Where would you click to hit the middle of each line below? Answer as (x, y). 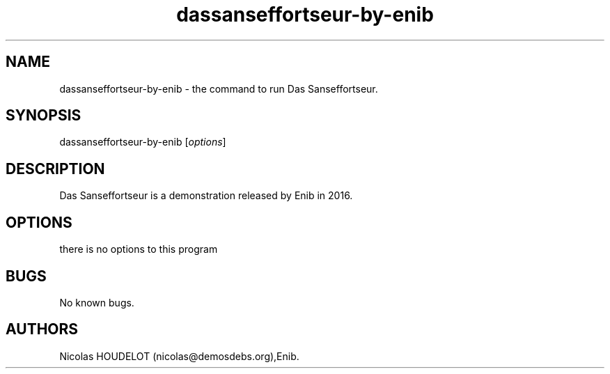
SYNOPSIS (44, 116)
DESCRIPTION (55, 169)
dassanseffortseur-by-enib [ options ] (143, 142)
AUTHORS (42, 329)
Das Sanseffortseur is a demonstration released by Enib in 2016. (206, 196)
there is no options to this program (139, 249)
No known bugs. (97, 302)
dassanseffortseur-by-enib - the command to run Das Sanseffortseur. (219, 88)
